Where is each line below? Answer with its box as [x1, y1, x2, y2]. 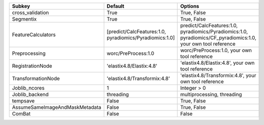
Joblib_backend [12, 91, 49, 98]
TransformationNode [12, 75, 60, 82]
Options [180, 3, 199, 9]
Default [107, 3, 125, 9]
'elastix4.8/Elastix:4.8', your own [180, 59, 255, 66]
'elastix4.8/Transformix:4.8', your [180, 72, 257, 78]
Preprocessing [12, 50, 46, 56]
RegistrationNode [12, 63, 52, 69]
